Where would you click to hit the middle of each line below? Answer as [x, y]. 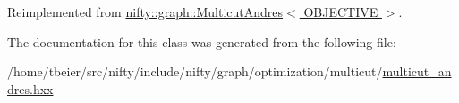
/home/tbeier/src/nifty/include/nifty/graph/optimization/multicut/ [195, 71]
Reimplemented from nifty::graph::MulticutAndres [145, 12]
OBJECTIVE [341, 12]
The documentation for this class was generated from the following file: [202, 41]
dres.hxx [30, 88]
